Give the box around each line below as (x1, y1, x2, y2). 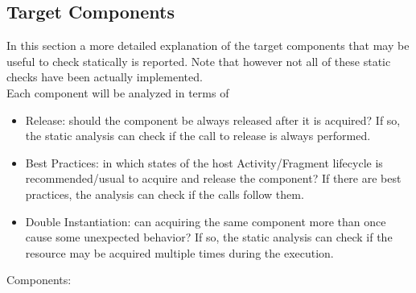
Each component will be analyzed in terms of (6, 84, 229, 101)
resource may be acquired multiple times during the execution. (25, 244, 334, 261)
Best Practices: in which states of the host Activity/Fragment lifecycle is (25, 154, 383, 171)
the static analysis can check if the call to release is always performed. (25, 127, 371, 144)
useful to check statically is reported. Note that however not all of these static (6, 52, 391, 69)
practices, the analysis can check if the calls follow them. (25, 185, 304, 202)
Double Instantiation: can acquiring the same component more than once (25, 213, 386, 229)
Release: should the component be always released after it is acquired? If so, (25, 111, 401, 128)
